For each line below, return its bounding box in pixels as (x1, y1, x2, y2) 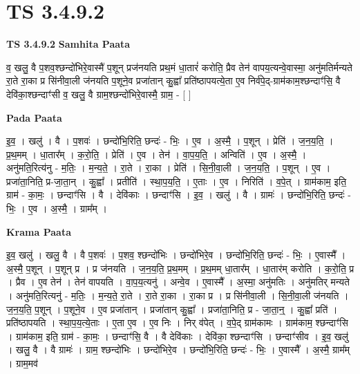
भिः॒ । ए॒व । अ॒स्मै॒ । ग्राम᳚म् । (6, 201, 107, 216)
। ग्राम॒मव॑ (6, 356, 38, 370)
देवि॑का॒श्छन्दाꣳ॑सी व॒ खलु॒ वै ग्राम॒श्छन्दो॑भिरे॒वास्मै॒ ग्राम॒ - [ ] (6, 86, 191, 101)
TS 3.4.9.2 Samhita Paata (6, 37, 131, 51)
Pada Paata (6, 110, 62, 124)
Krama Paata (6, 224, 71, 239)
